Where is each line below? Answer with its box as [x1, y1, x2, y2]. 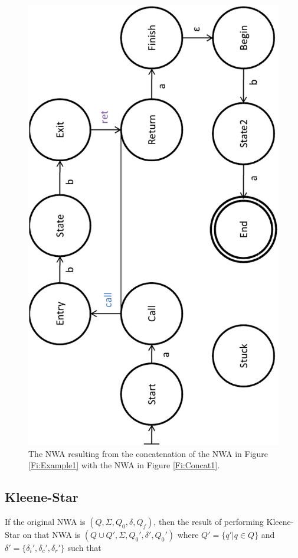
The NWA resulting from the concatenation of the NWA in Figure [28, 447, 268, 459]
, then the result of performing [153, 515, 264, 527]
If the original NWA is [5, 515, 86, 527]
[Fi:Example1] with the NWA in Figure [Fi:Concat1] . [28, 459, 220, 471]
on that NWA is [22, 528, 81, 540]
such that [67, 541, 101, 553]
